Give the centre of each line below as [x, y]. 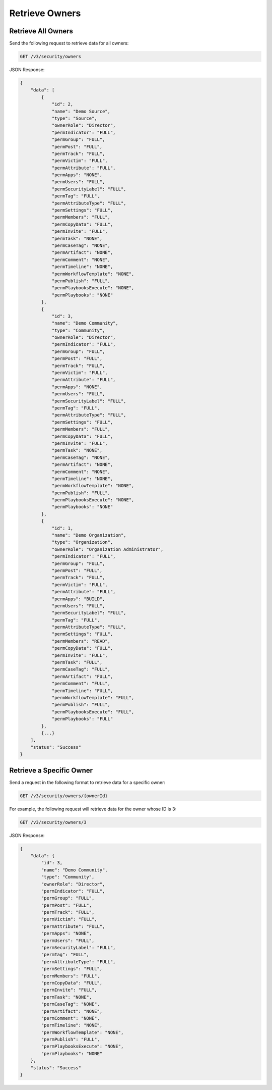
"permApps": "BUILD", [78, 599]
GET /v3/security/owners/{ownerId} [64, 796]
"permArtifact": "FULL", [82, 676]
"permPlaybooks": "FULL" [82, 719]
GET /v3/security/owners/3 [53, 822]
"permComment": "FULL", [81, 684]
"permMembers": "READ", [81, 641]
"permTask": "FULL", [77, 662]
